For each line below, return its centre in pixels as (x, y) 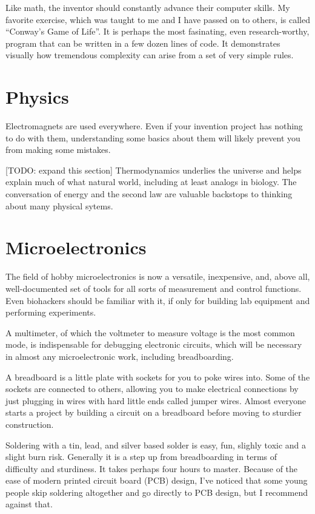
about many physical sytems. (59, 205)
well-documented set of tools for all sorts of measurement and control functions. (154, 288)
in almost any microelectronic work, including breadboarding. (120, 356)
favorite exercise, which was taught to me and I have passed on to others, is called (158, 19)
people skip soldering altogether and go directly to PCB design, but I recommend (157, 492)
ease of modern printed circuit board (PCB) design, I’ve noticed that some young (157, 480)
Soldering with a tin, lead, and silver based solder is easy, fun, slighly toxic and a (156, 445)
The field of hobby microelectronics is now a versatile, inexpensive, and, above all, (158, 276)
